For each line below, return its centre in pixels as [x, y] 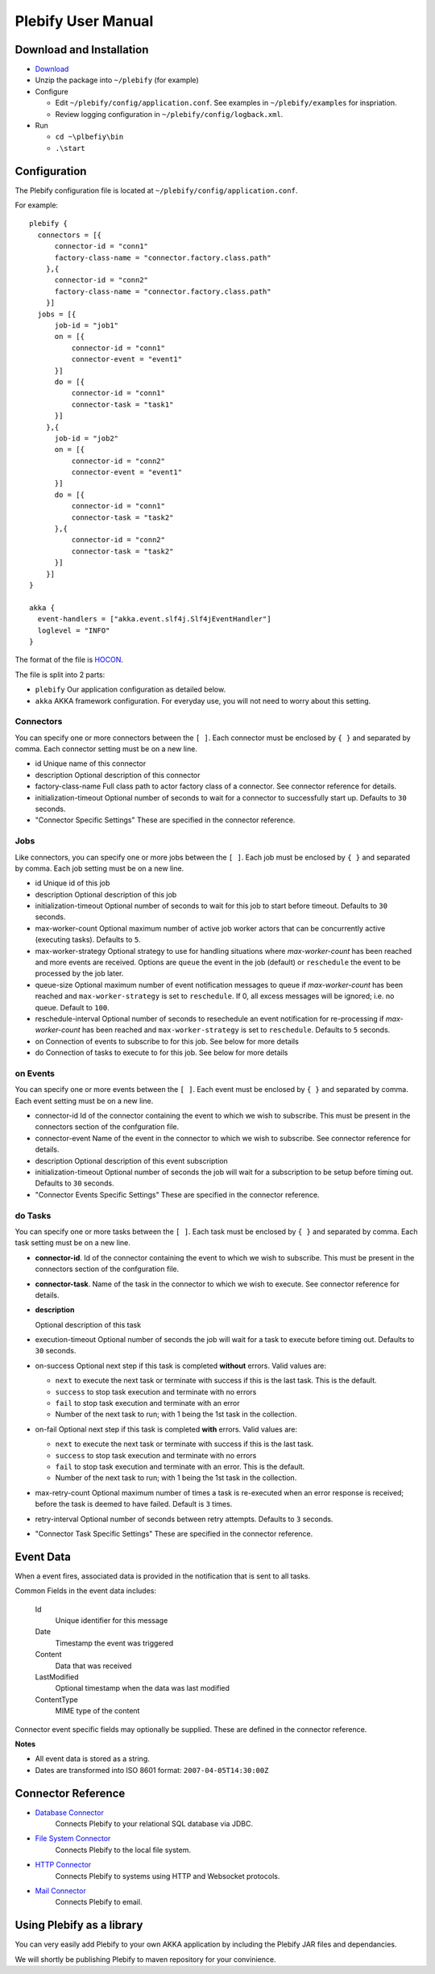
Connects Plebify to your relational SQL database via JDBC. [154, 1823]
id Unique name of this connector [91, 763]
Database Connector [69, 1813]
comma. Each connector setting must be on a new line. [106, 749]
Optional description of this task [88, 1324]
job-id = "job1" [87, 326]
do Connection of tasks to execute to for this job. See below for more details [162, 1052]
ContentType [56, 1700]
